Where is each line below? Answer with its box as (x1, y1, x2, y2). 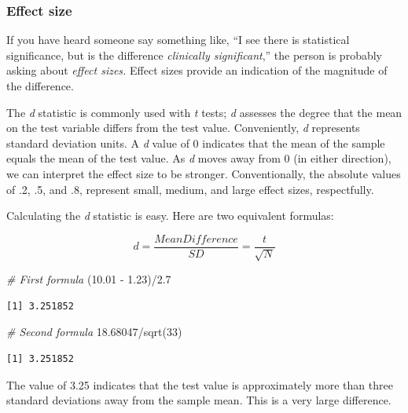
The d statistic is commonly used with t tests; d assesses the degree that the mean (6, 104, 402, 120)
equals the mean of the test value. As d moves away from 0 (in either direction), (6, 150, 391, 166)
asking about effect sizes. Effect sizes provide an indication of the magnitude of (6, 62, 388, 79)
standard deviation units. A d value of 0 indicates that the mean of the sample (6, 134, 385, 151)
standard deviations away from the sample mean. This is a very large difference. (6, 392, 391, 408)
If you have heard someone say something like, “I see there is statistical (6, 31, 350, 48)
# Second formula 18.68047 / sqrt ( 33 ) (6, 323, 182, 340)
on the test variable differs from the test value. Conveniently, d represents (6, 119, 360, 136)
